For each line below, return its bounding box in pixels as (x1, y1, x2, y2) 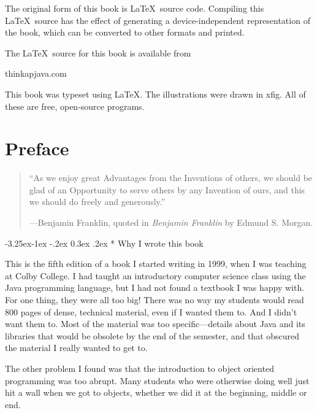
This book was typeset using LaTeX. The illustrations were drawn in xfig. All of (5, 87, 306, 100)
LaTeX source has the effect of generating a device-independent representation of (5, 14, 310, 26)
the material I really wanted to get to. (5, 341, 148, 354)
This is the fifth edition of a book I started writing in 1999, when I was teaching (5, 257, 307, 270)
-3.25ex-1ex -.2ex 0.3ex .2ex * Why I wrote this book (5, 236, 204, 249)
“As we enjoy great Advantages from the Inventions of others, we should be (29, 171, 313, 184)
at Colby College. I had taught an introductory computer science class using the (5, 269, 306, 282)
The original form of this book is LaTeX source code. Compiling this (5, 2, 264, 14)
